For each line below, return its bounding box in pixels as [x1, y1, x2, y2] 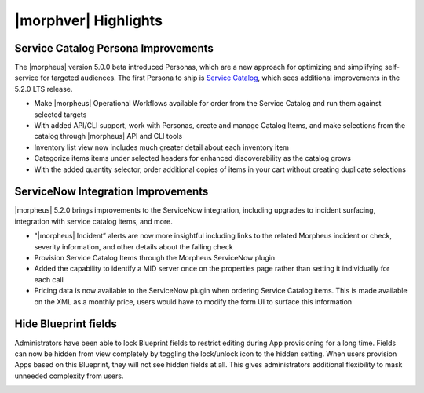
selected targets [34, 110, 87, 119]
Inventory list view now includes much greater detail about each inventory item [34, 142, 290, 152]
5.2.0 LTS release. [14, 84, 73, 93]
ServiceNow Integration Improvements [14, 185, 209, 198]
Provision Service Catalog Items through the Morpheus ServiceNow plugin [34, 253, 275, 263]
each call [34, 275, 64, 284]
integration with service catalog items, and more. [14, 217, 173, 226]
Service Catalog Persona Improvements [14, 42, 214, 55]
